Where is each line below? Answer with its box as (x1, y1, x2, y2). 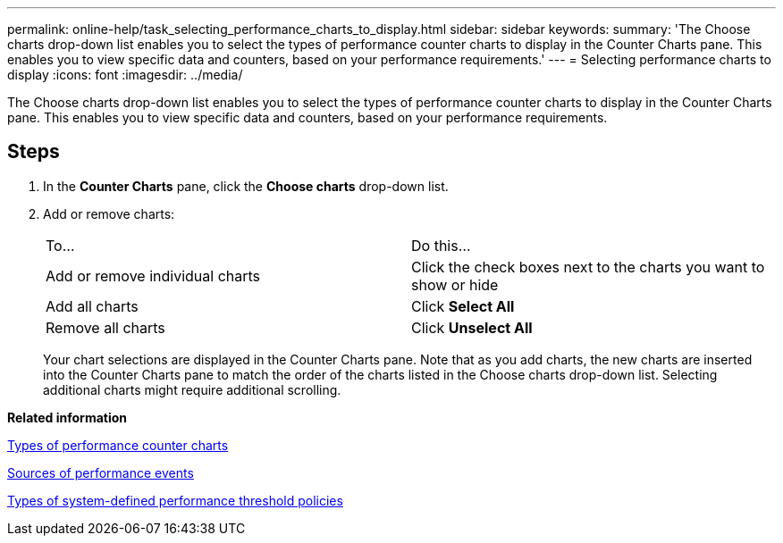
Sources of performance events (7, 464, 194, 480)
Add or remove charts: (43, 205, 175, 221)
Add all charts (46, 297, 139, 315)
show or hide (411, 275, 499, 294)
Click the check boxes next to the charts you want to (411, 257, 765, 276)
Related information (7, 409, 128, 425)
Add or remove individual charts (46, 266, 261, 285)
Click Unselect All (411, 318, 533, 337)
